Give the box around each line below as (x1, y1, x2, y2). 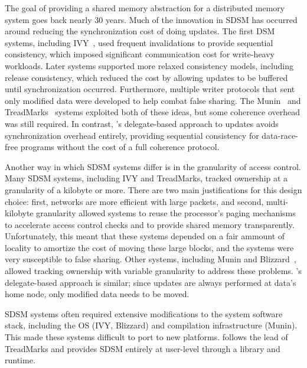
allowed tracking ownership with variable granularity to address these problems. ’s (5, 265, 302, 277)
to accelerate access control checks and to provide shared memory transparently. (5, 218, 295, 230)
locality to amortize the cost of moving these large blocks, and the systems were (5, 241, 294, 253)
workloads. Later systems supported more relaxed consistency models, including (5, 59, 294, 71)
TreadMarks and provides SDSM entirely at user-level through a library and (5, 342, 280, 354)
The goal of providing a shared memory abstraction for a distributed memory (5, 2, 285, 14)
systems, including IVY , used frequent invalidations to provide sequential (5, 36, 273, 48)
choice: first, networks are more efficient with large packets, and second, (5, 195, 264, 207)
